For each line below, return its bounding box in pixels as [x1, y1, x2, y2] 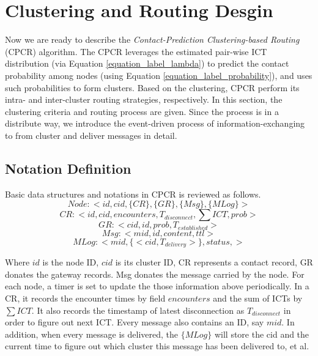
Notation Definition [5, 158, 131, 177]
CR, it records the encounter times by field [5, 291, 166, 304]
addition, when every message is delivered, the [5, 327, 179, 340]
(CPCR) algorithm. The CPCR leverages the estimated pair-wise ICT [5, 45, 267, 57]
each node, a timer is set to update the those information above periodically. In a [5, 280, 309, 292]
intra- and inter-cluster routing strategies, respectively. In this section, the [5, 93, 283, 106]
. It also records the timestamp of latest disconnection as [31, 303, 245, 316]
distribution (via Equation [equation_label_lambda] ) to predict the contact [5, 57, 289, 70]
